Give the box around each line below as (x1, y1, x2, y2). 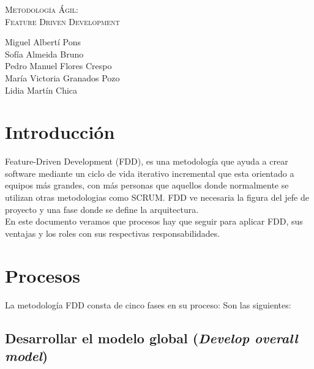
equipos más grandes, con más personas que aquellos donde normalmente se (5, 179, 289, 192)
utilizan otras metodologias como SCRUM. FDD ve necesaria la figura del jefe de (5, 191, 309, 204)
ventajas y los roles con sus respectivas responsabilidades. (5, 226, 220, 239)
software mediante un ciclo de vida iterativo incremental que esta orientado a (5, 166, 294, 179)
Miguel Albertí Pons (5, 35, 81, 48)
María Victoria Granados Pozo (5, 71, 120, 84)
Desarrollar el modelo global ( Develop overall (5, 328, 298, 347)
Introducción (5, 119, 115, 144)
